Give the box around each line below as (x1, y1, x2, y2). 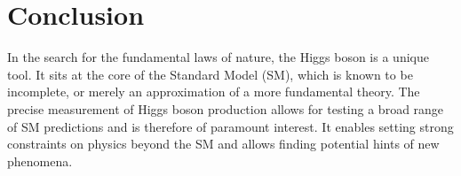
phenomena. (7, 151, 73, 170)
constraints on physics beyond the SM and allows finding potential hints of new (7, 134, 440, 153)
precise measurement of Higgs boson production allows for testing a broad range (7, 99, 444, 118)
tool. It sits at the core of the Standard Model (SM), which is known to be (7, 65, 413, 83)
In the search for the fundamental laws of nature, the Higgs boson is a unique (7, 48, 429, 66)
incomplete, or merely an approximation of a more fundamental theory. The (7, 82, 420, 101)
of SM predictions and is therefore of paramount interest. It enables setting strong (7, 117, 454, 135)
